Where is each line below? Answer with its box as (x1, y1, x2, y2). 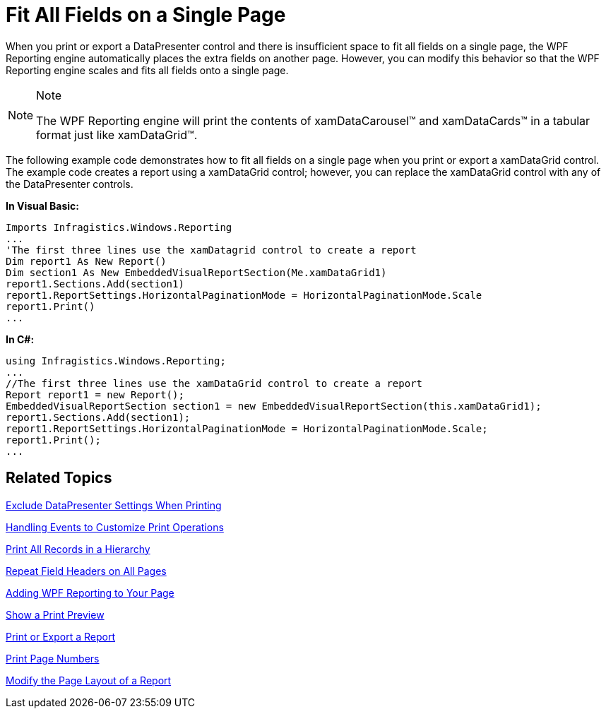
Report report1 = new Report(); (6, 388, 184, 400)
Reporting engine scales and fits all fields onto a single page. (6, 64, 289, 76)
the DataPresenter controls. (6, 177, 133, 190)
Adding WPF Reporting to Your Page (6, 586, 174, 599)
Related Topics (6, 469, 112, 487)
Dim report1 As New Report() (6, 255, 167, 267)
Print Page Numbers (6, 652, 100, 665)
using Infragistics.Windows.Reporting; (6, 355, 226, 367)
